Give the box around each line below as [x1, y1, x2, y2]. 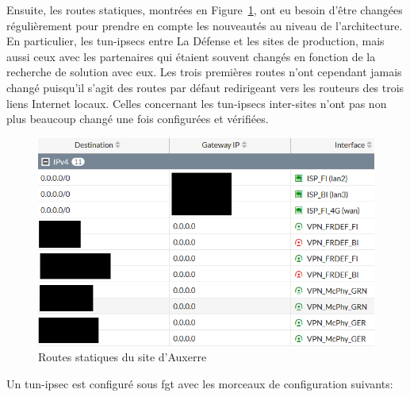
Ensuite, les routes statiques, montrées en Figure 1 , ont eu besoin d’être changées [6, 2, 403, 17]
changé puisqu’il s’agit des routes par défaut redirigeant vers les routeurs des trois [6, 79, 404, 95]
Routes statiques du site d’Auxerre [38, 349, 207, 365]
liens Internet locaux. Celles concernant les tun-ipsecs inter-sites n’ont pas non [6, 94, 387, 111]
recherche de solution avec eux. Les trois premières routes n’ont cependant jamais [6, 64, 402, 80]
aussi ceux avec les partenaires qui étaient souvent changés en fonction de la [6, 48, 376, 64]
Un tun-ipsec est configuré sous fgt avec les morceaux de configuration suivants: [6, 375, 393, 391]
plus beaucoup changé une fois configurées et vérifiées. [6, 110, 269, 127]
